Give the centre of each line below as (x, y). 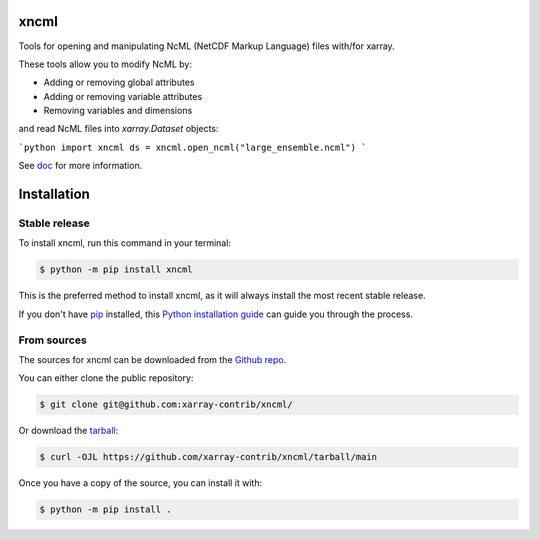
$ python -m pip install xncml (116, 269)
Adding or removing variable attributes (123, 96)
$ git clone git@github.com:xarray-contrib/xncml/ (166, 404)
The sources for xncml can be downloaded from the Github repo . (152, 359)
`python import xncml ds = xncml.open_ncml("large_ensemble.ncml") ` (192, 147)
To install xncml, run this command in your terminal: (125, 243)
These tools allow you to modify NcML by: (105, 64)
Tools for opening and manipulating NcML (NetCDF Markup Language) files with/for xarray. (206, 46)
